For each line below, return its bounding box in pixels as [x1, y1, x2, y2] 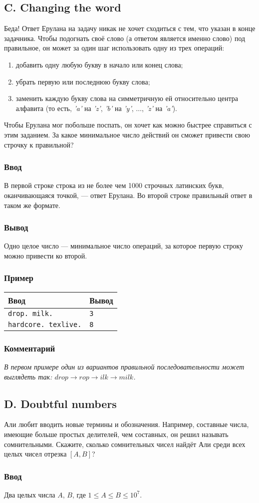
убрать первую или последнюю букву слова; [15, 76, 150, 86]
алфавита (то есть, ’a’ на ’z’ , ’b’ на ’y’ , [15, 102, 134, 113]
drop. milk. [8, 309, 53, 317]
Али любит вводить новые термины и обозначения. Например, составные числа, [4, 419, 249, 429]
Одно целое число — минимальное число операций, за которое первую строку [4, 240, 244, 251]
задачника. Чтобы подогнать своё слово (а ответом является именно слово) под [4, 32, 246, 43]
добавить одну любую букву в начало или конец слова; [15, 59, 183, 69]
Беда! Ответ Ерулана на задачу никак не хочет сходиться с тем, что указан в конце [4, 23, 256, 33]
